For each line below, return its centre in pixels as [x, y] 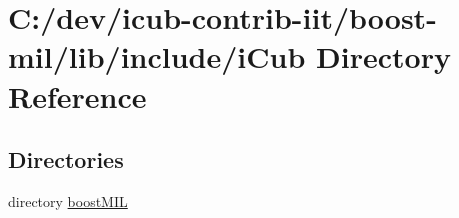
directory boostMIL [68, 200]
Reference [77, 95]
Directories [66, 159]
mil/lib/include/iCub [157, 56]
